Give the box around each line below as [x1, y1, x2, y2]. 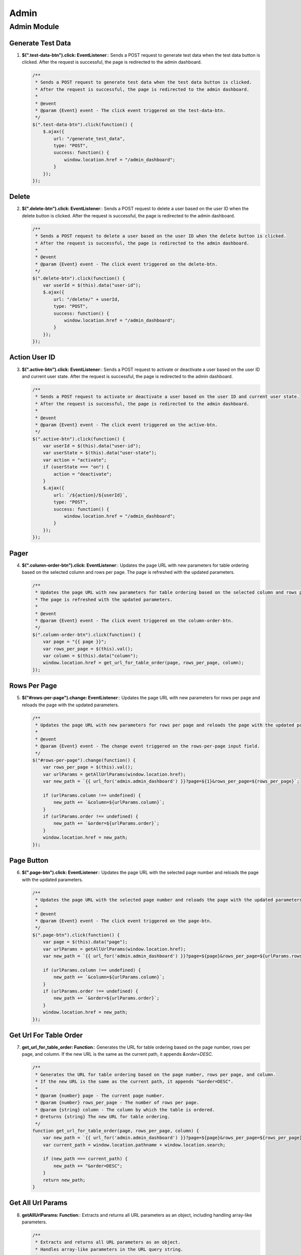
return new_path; [43, 1177, 86, 1183]
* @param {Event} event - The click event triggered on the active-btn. [35, 422, 218, 428]
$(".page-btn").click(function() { [32, 932, 120, 938]
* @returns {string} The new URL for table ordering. [35, 1114, 170, 1119]
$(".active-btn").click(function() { [32, 436, 125, 442]
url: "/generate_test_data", [53, 136, 125, 142]
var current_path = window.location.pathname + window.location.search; [43, 1142, 226, 1148]
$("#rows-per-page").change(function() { [32, 757, 136, 763]
